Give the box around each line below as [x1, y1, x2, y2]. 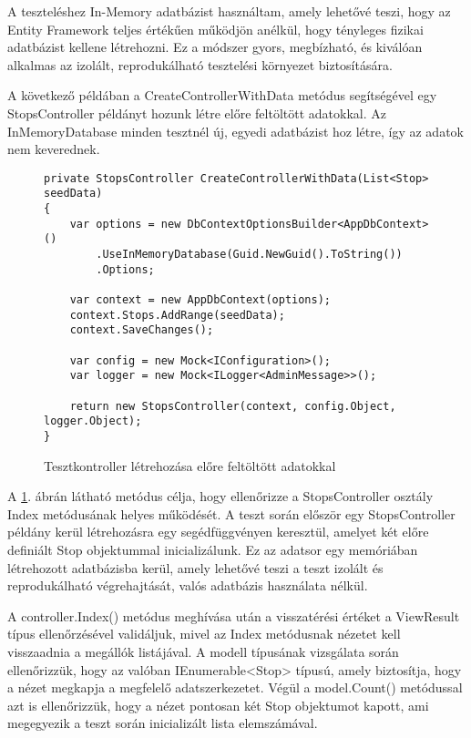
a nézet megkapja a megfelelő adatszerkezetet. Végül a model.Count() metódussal [7, 678, 463, 697]
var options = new [69, 217, 181, 231]
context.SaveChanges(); [69, 323, 214, 337]
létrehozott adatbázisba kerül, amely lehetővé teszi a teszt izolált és [7, 558, 384, 577]
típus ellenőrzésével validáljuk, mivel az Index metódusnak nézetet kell [7, 624, 401, 643]
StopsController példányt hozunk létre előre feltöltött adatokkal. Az [7, 103, 386, 122]
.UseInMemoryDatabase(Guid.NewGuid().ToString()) [96, 248, 403, 261]
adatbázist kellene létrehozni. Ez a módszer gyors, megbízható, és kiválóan [7, 37, 423, 56]
